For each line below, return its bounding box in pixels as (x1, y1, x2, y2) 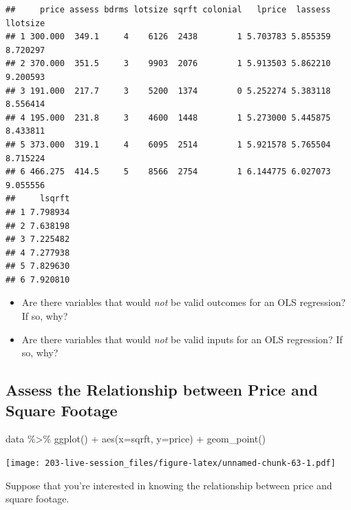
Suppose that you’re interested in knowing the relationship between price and (6, 478, 332, 492)
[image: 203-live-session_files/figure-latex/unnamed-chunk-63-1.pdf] (6, 458, 336, 469)
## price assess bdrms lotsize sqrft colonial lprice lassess (6, 5, 331, 14)
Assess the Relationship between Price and (6, 379, 318, 400)
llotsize (6, 18, 45, 28)
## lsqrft (6, 194, 70, 204)
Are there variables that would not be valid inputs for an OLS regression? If (21, 331, 343, 346)
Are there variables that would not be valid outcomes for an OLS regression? (21, 295, 346, 309)
